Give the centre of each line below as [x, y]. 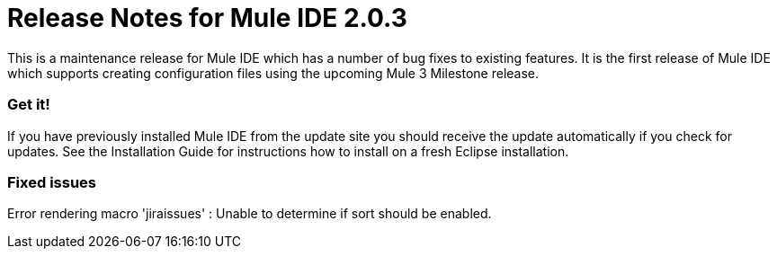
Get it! [29, 105]
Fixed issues [52, 182]
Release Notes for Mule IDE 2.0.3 [207, 18]
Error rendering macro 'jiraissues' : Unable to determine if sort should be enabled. [250, 214]
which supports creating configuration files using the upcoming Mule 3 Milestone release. [273, 73]
